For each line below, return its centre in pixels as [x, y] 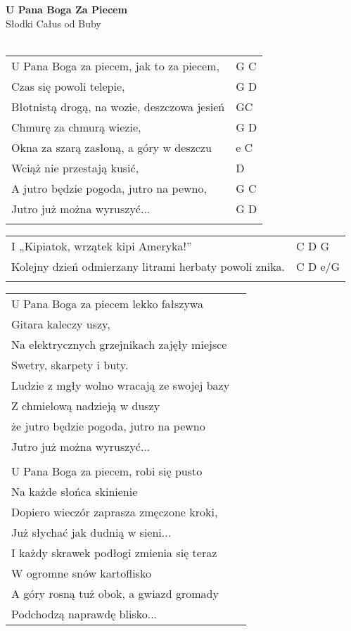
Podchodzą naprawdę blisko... [84, 613]
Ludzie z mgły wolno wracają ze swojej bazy [121, 385]
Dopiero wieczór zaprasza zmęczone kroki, [115, 511]
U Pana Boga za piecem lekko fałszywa [107, 303]
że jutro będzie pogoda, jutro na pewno [108, 426]
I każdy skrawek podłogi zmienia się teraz [114, 552]
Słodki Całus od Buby [53, 23]
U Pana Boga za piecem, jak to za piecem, [115, 65]
